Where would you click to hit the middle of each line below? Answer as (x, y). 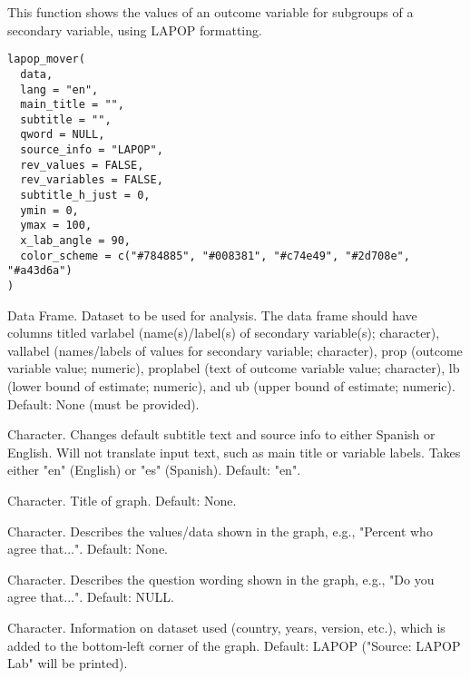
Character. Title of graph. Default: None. (122, 501)
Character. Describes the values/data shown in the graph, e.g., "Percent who (220, 531)
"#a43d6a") (40, 271)
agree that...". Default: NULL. (91, 597)
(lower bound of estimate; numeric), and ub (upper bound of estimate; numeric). (231, 386)
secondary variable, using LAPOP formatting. (135, 30)
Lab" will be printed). (68, 663)
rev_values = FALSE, (82, 165)
